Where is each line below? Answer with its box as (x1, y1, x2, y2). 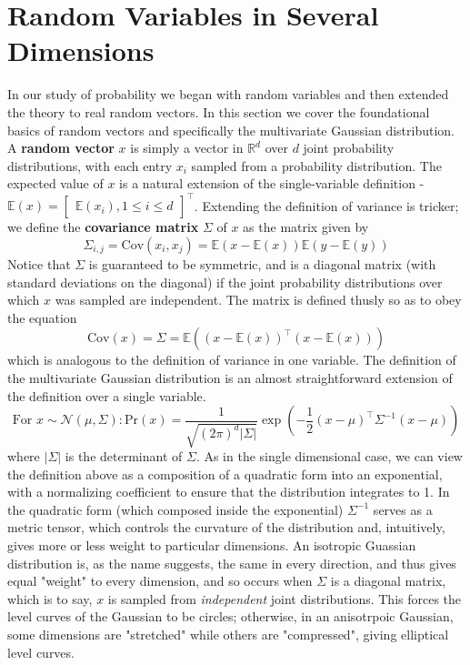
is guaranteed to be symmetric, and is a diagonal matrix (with (88, 254, 436, 273)
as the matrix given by (243, 217, 369, 237)
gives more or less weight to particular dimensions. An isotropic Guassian (7, 536, 416, 555)
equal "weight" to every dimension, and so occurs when (7, 571, 313, 590)
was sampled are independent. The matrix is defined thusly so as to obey (55, 290, 462, 309)
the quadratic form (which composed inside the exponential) (7, 499, 344, 519)
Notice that (7, 254, 71, 273)
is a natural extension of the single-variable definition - (119, 174, 425, 193)
